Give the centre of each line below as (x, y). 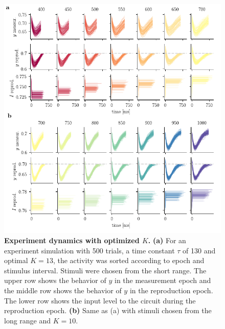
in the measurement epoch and (163, 280)
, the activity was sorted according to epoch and (129, 260)
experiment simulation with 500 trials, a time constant (89, 250)
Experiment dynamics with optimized (72, 240)
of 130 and (199, 250)
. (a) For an (167, 240)
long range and (28, 320)
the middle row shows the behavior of (63, 290)
